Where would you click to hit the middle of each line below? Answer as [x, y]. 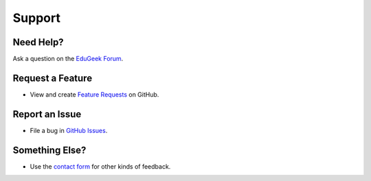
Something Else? [49, 150]
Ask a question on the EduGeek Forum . [68, 59]
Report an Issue [47, 114]
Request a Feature [53, 78]
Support [37, 18]
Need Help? [38, 42]
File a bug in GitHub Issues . [69, 130]
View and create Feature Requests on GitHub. [94, 94]
